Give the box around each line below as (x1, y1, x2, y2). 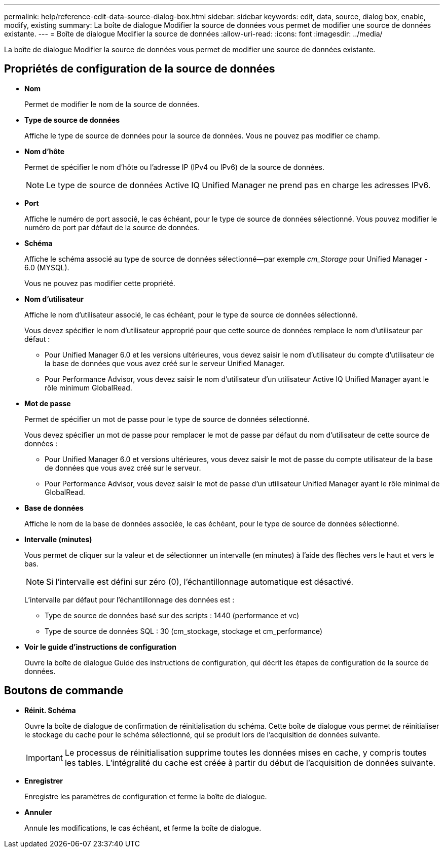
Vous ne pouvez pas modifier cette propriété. (24, 278, 175, 288)
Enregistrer (24, 776, 63, 785)
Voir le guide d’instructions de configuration (24, 642, 176, 651)
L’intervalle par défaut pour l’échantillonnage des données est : (24, 595, 235, 604)
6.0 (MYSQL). (24, 263, 69, 272)
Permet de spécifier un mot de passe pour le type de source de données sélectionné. (24, 414, 310, 423)
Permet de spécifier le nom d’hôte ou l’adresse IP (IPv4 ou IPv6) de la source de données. (24, 162, 324, 171)
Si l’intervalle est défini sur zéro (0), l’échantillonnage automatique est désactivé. (46, 576, 354, 587)
